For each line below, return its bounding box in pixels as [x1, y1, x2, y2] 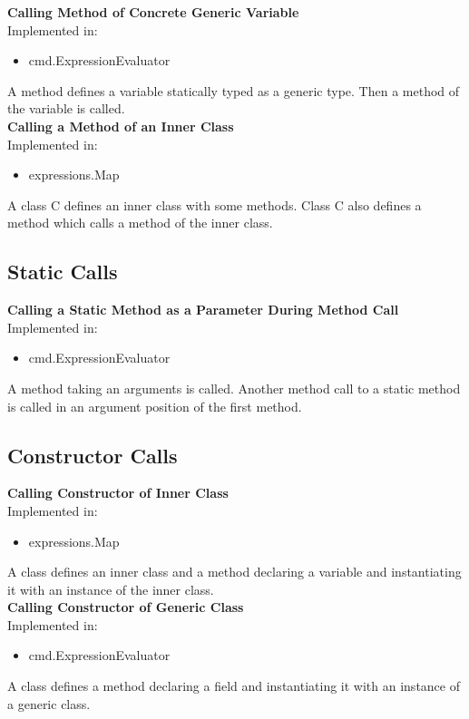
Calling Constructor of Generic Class [7, 598, 244, 617]
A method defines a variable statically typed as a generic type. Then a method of [7, 81, 460, 100]
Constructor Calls [7, 441, 178, 469]
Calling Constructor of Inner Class [7, 483, 229, 502]
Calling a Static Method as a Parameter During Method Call [7, 300, 399, 319]
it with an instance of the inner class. [7, 579, 214, 598]
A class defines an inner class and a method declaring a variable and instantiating [7, 562, 462, 581]
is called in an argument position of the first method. [7, 396, 302, 415]
